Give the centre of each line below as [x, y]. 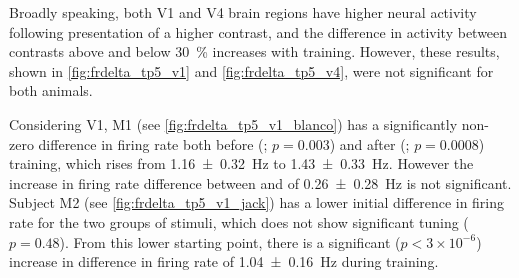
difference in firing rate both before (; [153, 143]
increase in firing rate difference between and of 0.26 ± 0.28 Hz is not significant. [260, 182]
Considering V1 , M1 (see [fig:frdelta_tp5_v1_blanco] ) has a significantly [233, 123]
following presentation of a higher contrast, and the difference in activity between [258, 31]
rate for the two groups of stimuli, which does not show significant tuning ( [239, 221]
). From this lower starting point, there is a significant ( [230, 241]
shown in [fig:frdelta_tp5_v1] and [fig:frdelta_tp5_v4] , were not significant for [251, 70]
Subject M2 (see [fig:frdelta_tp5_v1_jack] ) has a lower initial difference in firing [257, 202]
